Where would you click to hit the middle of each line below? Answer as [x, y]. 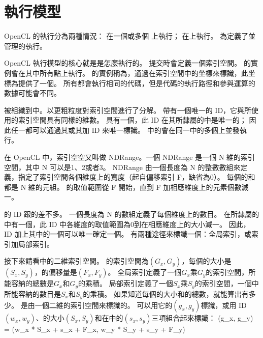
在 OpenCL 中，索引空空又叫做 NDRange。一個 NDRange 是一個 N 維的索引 [130, 157]
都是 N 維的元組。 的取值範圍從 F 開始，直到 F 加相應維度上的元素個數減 [126, 187]
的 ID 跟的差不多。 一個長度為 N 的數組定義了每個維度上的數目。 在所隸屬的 [132, 214]
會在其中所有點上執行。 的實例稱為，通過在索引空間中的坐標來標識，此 [129, 73]
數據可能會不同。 [32, 93]
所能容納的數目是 [32, 293]
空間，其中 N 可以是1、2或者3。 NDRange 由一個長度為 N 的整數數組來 [122, 167]
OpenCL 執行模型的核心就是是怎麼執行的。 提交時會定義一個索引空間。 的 [127, 63]
